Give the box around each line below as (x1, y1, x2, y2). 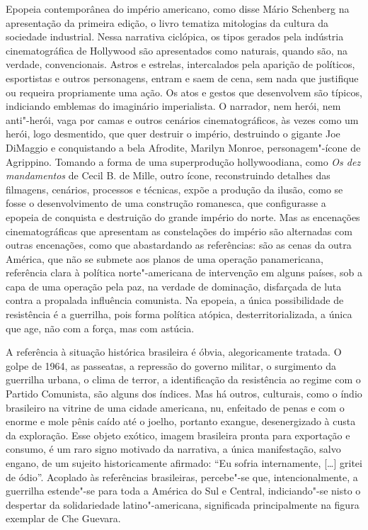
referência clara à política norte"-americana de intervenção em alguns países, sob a (6, 265, 362, 280)
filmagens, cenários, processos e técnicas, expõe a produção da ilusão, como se (6, 181, 343, 196)
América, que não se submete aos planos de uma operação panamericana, (6, 251, 323, 266)
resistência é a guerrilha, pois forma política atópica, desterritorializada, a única (6, 307, 352, 322)
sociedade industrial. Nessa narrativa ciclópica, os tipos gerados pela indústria (6, 29, 344, 44)
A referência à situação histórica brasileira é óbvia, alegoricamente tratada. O (6, 344, 342, 359)
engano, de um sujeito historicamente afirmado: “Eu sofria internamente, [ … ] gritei (6, 456, 362, 470)
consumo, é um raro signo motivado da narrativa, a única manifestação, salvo (6, 441, 341, 456)
